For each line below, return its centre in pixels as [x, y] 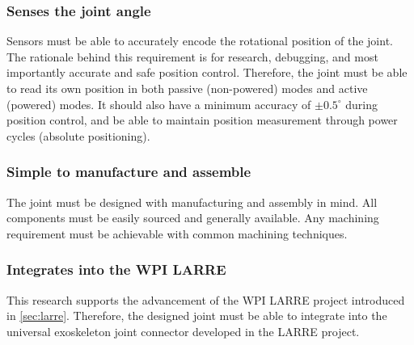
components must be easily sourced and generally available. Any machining [193, 218]
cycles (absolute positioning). [78, 135]
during [362, 104]
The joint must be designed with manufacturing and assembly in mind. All [192, 202]
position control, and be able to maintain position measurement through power [202, 120]
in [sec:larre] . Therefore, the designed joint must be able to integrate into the [197, 316]
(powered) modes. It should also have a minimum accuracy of [159, 104]
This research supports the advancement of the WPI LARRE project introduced [206, 299]
